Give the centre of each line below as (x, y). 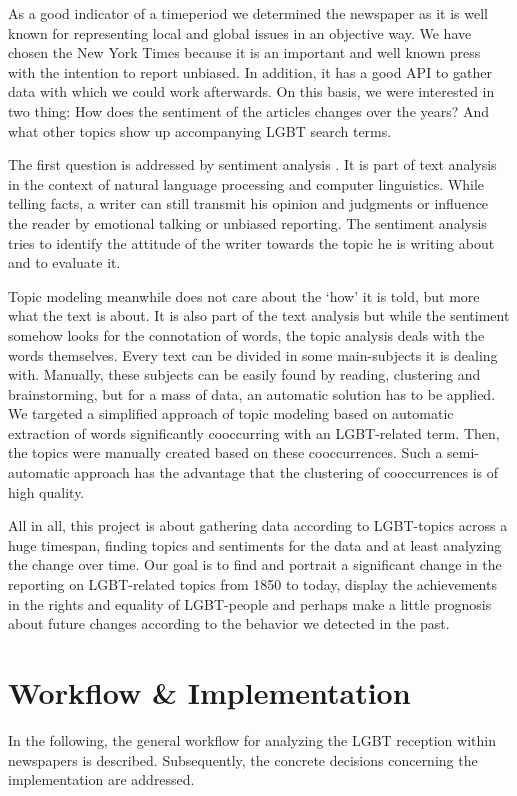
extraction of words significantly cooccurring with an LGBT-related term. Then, (254, 432)
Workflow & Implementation (209, 692)
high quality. (46, 491)
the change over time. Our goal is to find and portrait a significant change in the (255, 564)
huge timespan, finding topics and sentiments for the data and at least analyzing (255, 544)
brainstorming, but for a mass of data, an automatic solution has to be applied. (252, 393)
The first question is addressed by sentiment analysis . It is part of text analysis (252, 164)
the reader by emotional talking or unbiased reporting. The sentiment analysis (247, 222)
